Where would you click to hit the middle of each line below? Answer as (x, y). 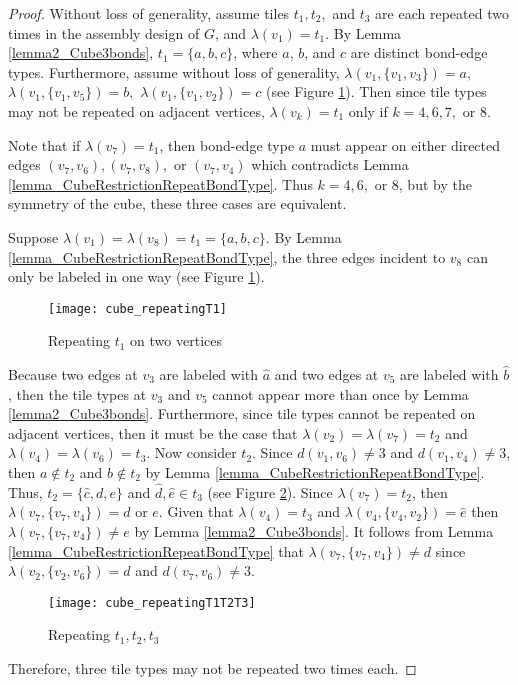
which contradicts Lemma (330, 164)
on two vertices (176, 340)
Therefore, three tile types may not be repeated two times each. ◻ (212, 667)
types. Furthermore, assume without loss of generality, (174, 71)
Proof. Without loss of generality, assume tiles (149, 13)
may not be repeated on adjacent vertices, (136, 110)
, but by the (435, 183)
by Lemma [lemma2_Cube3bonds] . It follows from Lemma (314, 530)
